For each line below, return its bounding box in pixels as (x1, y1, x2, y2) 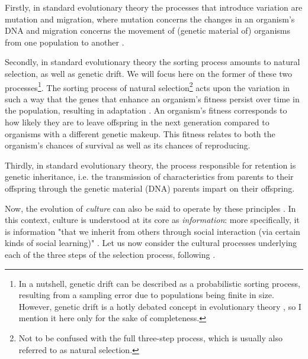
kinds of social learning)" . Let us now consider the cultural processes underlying (5, 237, 297, 249)
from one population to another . (5, 35, 124, 48)
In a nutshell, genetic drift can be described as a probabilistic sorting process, (18, 277, 300, 289)
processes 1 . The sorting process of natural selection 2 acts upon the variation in (5, 79, 290, 93)
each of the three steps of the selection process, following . (5, 248, 216, 260)
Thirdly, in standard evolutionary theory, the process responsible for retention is (5, 159, 296, 171)
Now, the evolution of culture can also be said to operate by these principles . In (5, 202, 296, 214)
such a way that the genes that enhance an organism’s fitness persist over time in (5, 92, 300, 105)
